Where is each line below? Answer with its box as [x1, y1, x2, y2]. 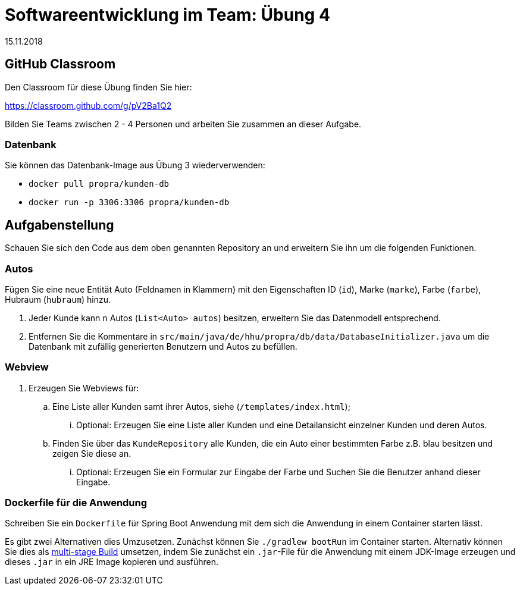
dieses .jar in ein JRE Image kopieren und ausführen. [5, 557, 219, 567]
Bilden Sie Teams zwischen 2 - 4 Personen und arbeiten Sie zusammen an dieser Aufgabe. [5, 118, 362, 129]
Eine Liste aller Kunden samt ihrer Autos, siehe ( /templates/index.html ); [52, 401, 350, 412]
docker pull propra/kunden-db [29, 179, 170, 189]
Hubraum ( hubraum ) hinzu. [5, 294, 111, 305]
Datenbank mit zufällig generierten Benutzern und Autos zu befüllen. [29, 341, 297, 352]
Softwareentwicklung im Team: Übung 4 [5, 5, 330, 25]
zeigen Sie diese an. [52, 448, 131, 459]
